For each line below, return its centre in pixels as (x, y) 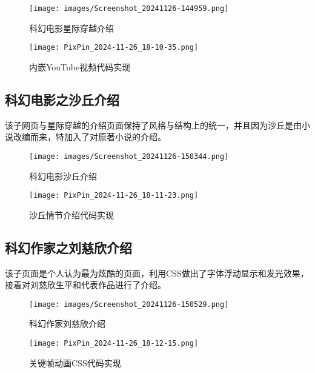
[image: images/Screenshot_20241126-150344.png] (129, 156)
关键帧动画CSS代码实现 (75, 362)
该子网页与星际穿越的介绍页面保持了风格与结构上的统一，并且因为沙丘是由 (153, 125)
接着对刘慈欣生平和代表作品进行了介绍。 (85, 285)
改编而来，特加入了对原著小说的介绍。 (89, 137)
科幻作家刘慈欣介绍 (67, 324)
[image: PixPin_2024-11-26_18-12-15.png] (114, 344)
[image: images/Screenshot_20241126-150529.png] (129, 304)
